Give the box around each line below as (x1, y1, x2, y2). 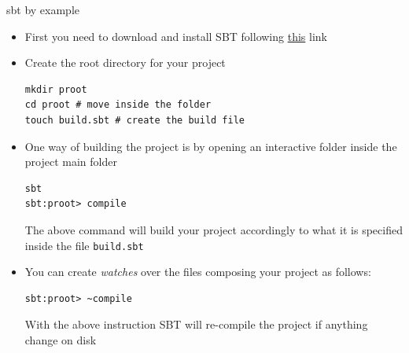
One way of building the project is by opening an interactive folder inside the (24, 138, 397, 154)
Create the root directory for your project (24, 54, 226, 71)
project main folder (24, 153, 117, 170)
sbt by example (6, 2, 80, 17)
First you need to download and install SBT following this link (24, 28, 327, 44)
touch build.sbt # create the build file (24, 114, 245, 126)
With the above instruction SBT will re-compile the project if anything (24, 316, 368, 333)
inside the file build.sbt (24, 237, 144, 253)
